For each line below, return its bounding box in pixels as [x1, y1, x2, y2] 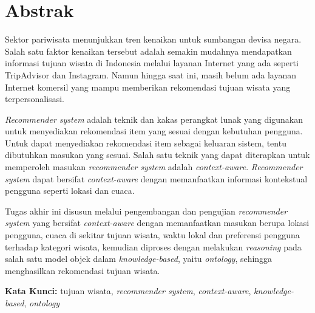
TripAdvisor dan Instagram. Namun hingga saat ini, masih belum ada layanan [5, 68, 296, 81]
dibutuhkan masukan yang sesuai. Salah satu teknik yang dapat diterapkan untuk [5, 148, 310, 161]
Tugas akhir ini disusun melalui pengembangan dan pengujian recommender [5, 204, 288, 217]
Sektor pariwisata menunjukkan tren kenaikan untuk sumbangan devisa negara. [5, 33, 302, 46]
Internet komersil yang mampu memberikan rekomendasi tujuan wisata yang [5, 80, 291, 93]
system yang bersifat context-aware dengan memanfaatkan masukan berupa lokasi [5, 216, 310, 229]
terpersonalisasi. [5, 92, 64, 105]
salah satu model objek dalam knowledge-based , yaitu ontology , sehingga [5, 252, 273, 265]
